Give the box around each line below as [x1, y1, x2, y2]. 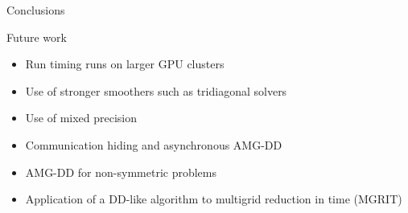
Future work [6, 28, 67, 45]
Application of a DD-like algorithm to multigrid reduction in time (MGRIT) [25, 190, 402, 207]
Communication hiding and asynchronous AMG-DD [25, 136, 282, 153]
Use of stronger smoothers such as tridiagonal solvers [25, 82, 287, 99]
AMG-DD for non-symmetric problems [25, 163, 216, 180]
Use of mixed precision [25, 109, 138, 126]
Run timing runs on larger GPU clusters [25, 55, 225, 72]
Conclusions [6, 2, 65, 18]
